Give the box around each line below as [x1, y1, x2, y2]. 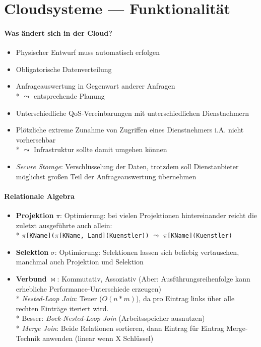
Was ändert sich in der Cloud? [4, 27, 112, 38]
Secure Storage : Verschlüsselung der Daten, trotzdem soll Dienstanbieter [16, 161, 239, 171]
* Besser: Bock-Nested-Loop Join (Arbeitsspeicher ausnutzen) [16, 313, 205, 323]
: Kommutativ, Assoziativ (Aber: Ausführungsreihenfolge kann [57, 273, 250, 284]
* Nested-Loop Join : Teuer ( [16, 293, 102, 304]
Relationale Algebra [4, 190, 75, 201]
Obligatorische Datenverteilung [16, 63, 112, 74]
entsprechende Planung [34, 90, 105, 101]
